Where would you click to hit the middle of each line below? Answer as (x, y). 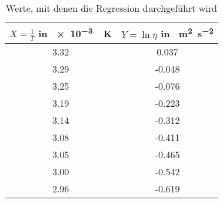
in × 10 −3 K (75, 33)
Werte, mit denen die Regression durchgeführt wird (111, 8)
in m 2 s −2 (187, 33)
